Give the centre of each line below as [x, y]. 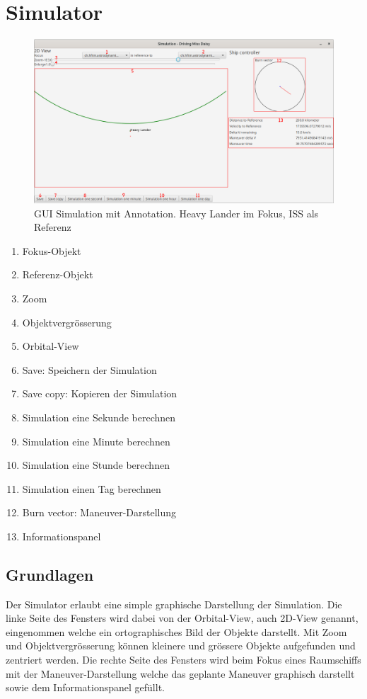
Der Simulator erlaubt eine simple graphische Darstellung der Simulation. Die [174, 604]
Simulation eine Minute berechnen [96, 441]
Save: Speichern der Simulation [89, 369]
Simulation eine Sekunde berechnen [99, 417]
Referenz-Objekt [58, 274]
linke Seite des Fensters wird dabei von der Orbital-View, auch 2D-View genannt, [182, 618]
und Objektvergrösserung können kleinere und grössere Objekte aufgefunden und [181, 646]
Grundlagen [50, 574]
